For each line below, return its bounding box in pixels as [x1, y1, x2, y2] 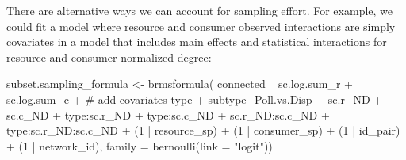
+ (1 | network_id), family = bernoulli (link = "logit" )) [6, 137, 273, 154]
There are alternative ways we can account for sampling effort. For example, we [6, 2, 393, 18]
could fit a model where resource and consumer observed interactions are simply [6, 17, 396, 34]
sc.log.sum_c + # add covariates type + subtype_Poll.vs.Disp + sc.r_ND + [6, 90, 383, 107]
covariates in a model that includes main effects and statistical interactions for [6, 33, 387, 50]
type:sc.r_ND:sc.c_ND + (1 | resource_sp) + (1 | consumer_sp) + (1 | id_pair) [6, 122, 400, 139]
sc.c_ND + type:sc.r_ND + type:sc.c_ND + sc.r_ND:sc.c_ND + [6, 106, 330, 123]
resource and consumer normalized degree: [6, 48, 212, 65]
